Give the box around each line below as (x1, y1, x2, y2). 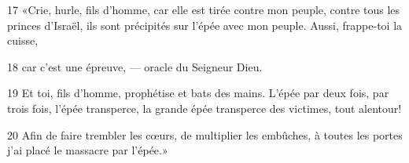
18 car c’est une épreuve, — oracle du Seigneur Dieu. (7, 58, 263, 74)
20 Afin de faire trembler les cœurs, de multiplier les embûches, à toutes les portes (7, 126, 403, 143)
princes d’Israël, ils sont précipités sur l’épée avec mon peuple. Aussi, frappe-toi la (7, 16, 403, 33)
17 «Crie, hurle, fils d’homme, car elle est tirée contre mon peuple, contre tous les (7, 2, 400, 17)
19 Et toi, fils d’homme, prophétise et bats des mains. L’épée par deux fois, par (7, 85, 389, 101)
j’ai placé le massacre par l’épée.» (7, 142, 168, 158)
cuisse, (7, 32, 39, 49)
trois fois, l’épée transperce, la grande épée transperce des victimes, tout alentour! (7, 100, 402, 116)
